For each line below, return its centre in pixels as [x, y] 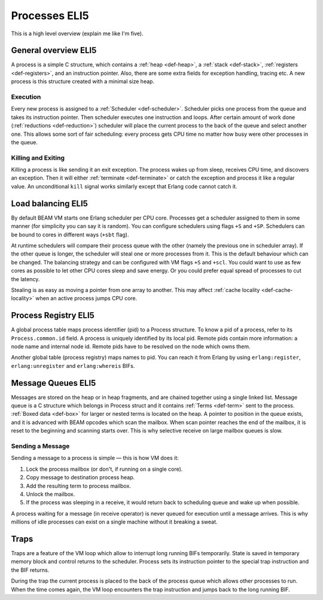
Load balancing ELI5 [49, 203]
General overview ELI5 [54, 51]
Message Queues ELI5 [54, 383]
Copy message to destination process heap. [80, 477]
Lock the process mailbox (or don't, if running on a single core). [104, 469]
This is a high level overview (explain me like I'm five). [77, 33]
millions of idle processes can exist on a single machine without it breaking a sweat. [114, 522]
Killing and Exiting [38, 157]
